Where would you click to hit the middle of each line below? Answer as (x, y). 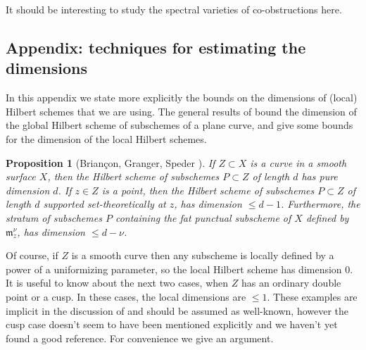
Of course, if (32, 255)
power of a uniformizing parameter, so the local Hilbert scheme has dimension (174, 269)
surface (21, 176)
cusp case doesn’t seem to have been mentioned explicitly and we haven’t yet (172, 324)
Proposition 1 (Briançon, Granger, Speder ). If (111, 162)
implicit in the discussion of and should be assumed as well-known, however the (177, 310)
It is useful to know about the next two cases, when (117, 283)
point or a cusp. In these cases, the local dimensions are (126, 296)
